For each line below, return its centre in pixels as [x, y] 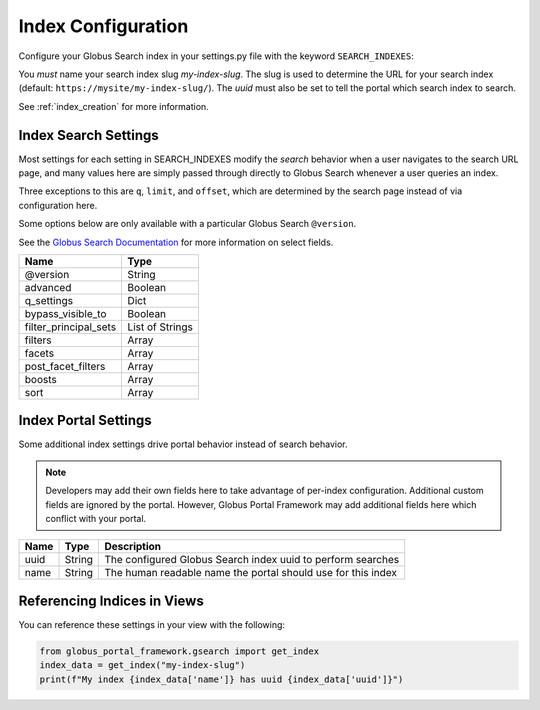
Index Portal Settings [85, 420]
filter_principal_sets [70, 327]
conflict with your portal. [96, 519]
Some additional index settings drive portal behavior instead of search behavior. [183, 444]
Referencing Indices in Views [111, 600]
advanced [48, 287]
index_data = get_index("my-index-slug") [142, 665]
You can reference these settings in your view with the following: [151, 624]
